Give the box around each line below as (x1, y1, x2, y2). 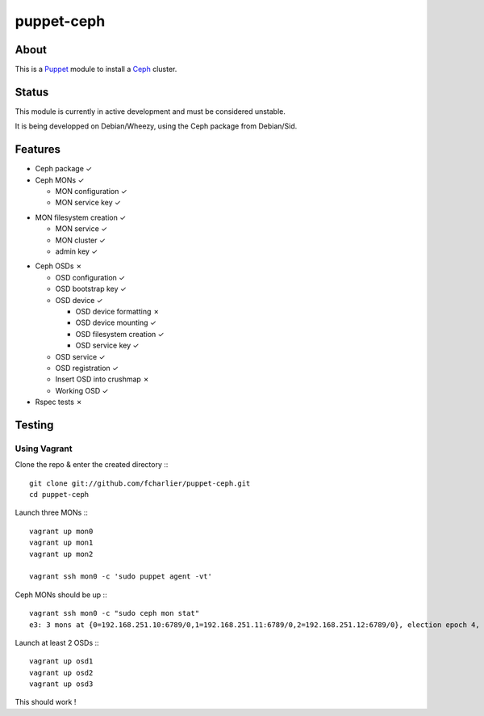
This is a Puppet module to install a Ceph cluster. (15, 65, 177, 74)
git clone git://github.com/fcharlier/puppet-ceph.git (29, 478, 251, 488)
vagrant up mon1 (29, 538, 94, 547)
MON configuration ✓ (55, 187, 128, 196)
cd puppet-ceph (29, 490, 90, 499)
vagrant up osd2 (29, 668, 94, 677)
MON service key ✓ (55, 198, 121, 208)
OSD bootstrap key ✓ (55, 284, 127, 294)
